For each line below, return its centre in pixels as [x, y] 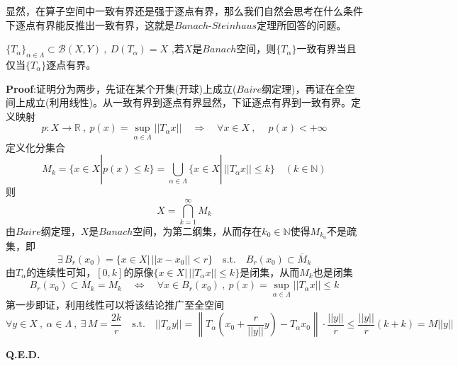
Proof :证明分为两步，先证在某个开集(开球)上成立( [121, 88]
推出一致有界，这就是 [124, 24]
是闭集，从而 [270, 271]
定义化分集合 [35, 147]
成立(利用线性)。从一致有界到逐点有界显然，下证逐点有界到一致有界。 [188, 102]
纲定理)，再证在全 [303, 88]
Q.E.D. [23, 354]
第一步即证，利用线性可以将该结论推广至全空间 [115, 304]
